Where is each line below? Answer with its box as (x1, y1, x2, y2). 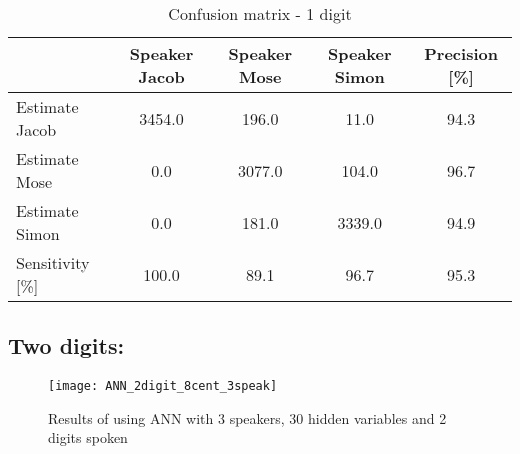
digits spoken (48, 427, 128, 448)
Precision (424, 42, 498, 65)
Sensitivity (16, 251, 90, 274)
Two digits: (8, 330, 125, 361)
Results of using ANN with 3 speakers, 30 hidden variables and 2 (48, 407, 447, 428)
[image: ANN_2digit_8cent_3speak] (48, 379, 278, 394)
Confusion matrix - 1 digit (168, 2, 352, 25)
